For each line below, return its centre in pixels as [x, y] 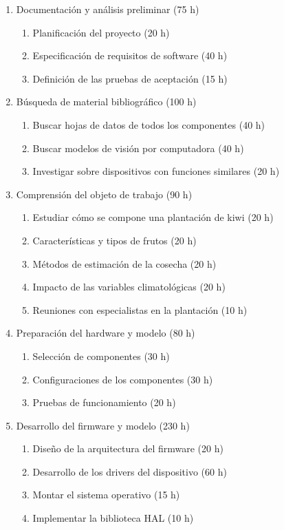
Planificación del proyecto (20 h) [101, 32]
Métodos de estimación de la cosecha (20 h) [124, 263]
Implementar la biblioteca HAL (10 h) [113, 518]
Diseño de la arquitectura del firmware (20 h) [128, 448]
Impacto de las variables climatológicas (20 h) [129, 287]
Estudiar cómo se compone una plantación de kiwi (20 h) [153, 217]
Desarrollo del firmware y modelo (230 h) [103, 425]
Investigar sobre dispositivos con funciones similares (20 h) [156, 171]
